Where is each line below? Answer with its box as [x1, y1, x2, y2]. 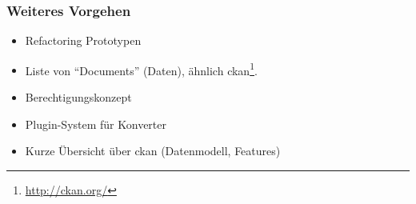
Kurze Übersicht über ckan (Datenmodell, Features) [25, 142, 281, 159]
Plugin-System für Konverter [25, 115, 166, 132]
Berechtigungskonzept [25, 89, 132, 106]
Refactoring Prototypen [25, 32, 142, 49]
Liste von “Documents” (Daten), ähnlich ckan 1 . [25, 59, 258, 78]
